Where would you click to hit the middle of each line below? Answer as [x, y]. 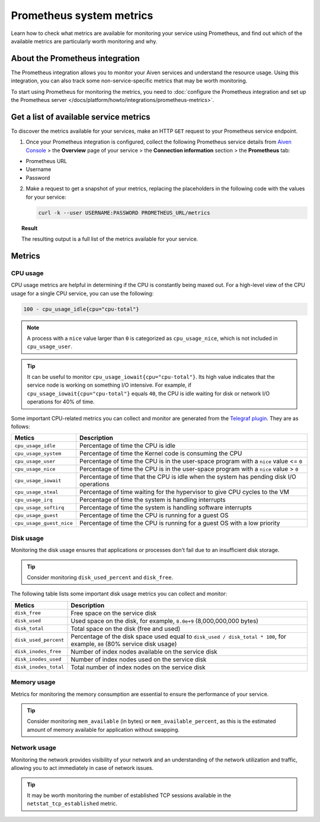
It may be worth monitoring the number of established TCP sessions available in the [129, 795]
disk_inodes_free [38, 651]
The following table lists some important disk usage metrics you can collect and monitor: [119, 594]
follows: [20, 426]
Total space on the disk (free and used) [126, 629]
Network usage [33, 748]
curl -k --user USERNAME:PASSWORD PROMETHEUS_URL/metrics [124, 213]
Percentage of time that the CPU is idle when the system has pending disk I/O [188, 477]
